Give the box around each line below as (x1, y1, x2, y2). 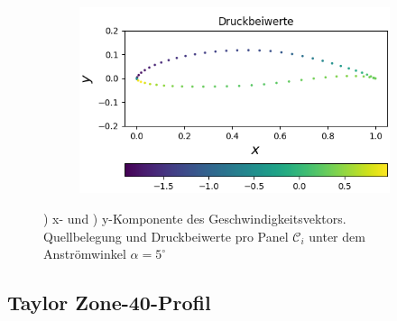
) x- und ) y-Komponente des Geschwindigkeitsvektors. (43, 208, 346, 227)
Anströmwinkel (43, 244, 126, 263)
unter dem (309, 226, 365, 245)
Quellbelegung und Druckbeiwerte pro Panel (43, 226, 289, 245)
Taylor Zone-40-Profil (7, 289, 211, 316)
